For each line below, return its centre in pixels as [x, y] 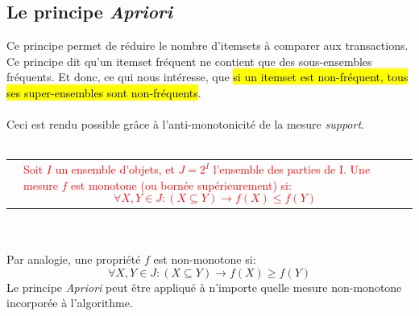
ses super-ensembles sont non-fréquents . [104, 92]
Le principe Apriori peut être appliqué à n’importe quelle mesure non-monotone [204, 287]
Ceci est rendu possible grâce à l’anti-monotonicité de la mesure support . [185, 124]
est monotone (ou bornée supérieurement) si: [181, 185]
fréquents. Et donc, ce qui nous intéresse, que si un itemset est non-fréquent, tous [207, 77]
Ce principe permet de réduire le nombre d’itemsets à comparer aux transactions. [207, 45]
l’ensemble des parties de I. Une [292, 169]
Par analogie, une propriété [74, 259]
